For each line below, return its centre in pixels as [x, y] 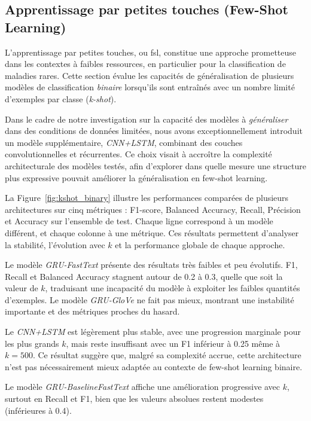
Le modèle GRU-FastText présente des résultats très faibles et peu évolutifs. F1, [151, 265]
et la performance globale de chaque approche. [200, 244]
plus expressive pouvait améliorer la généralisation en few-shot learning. [136, 177]
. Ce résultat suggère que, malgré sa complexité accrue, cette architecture [167, 355]
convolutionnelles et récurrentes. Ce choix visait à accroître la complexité [138, 154]
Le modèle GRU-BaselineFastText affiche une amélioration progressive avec [143, 387]
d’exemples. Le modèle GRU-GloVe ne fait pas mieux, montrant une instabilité [150, 299]
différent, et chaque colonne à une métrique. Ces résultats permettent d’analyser [152, 232]
